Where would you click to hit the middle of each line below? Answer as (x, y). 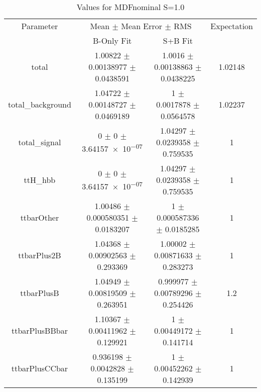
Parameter (40, 26)
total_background (40, 104)
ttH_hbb (40, 180)
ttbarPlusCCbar (40, 368)
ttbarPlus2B (40, 255)
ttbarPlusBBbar (39, 330)
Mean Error (142, 26)
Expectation (232, 26)
